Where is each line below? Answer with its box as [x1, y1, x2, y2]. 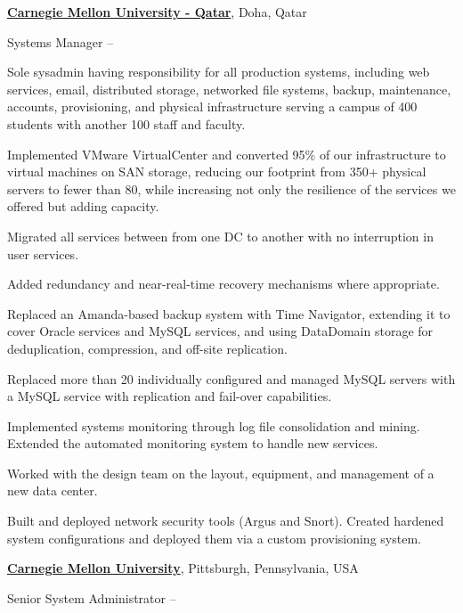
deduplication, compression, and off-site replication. [7, 339, 288, 357]
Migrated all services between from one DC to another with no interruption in [7, 226, 434, 245]
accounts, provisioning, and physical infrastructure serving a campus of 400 [7, 97, 418, 116]
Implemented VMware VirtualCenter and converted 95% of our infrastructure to [7, 144, 446, 163]
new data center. [7, 481, 98, 500]
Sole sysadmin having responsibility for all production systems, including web [7, 62, 430, 81]
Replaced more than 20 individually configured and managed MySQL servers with [7, 369, 456, 388]
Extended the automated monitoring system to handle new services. [7, 434, 378, 453]
